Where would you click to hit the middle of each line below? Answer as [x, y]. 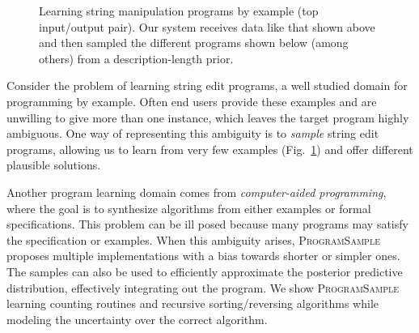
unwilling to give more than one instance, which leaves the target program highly [208, 117]
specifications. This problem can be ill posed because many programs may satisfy [207, 224]
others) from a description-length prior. [136, 58]
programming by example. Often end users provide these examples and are [192, 101]
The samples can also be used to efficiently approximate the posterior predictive [205, 271]
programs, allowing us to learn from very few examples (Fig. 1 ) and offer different [210, 149]
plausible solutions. [54, 165]
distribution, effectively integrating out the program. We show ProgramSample [203, 287]
